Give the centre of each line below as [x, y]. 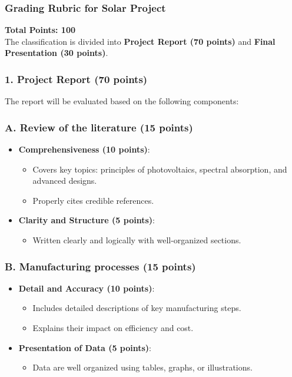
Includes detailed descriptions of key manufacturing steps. [137, 308]
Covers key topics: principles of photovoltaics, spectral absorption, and [160, 169]
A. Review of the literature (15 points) [99, 127]
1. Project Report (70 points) [76, 79]
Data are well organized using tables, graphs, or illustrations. [142, 367]
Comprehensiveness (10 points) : [84, 149]
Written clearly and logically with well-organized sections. [137, 240]
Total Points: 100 [40, 30]
